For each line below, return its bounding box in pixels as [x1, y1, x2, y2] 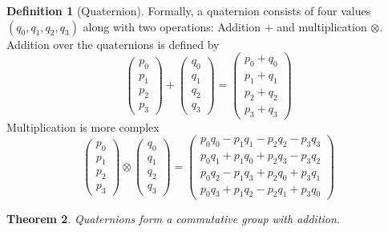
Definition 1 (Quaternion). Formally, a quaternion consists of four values [6, 2, 371, 18]
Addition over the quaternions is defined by [6, 35, 220, 52]
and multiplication [277, 18, 367, 35]
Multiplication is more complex [6, 118, 160, 135]
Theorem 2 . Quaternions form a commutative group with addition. [6, 210, 341, 226]
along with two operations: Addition [83, 18, 261, 35]
